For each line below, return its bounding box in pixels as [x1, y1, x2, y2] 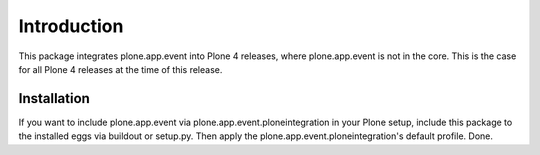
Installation [18, 90, 90, 107]
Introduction [18, 15, 124, 37]
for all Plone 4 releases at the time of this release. [18, 63, 223, 75]
